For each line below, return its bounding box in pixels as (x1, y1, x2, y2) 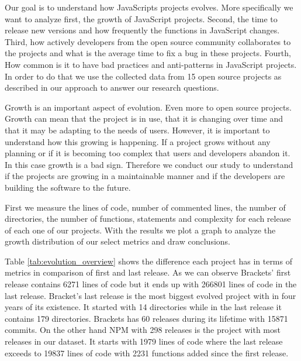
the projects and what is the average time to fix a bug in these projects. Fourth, (5, 47, 291, 59)
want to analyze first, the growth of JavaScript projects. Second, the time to (5, 12, 278, 25)
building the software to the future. (5, 181, 131, 193)
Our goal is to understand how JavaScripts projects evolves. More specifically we (5, 1, 293, 13)
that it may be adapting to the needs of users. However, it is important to (5, 123, 270, 136)
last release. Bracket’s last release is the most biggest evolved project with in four (5, 289, 296, 301)
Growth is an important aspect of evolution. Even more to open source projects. (5, 101, 292, 113)
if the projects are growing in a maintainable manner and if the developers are (5, 170, 285, 182)
